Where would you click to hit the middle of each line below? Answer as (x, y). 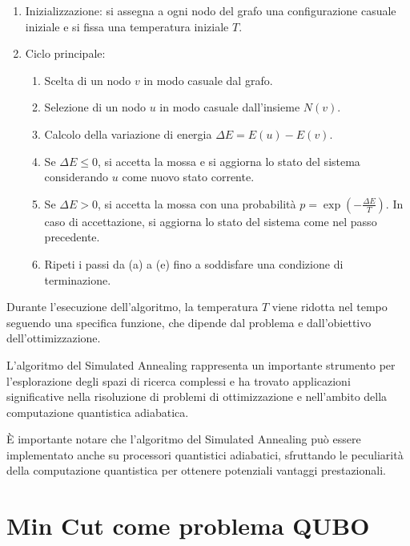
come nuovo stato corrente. (188, 177)
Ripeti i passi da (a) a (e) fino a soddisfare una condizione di (194, 263)
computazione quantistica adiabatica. (98, 412)
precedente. (72, 237)
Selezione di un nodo (95, 107)
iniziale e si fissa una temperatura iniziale (127, 26)
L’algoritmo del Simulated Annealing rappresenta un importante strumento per (201, 364)
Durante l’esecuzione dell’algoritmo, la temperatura (133, 307)
